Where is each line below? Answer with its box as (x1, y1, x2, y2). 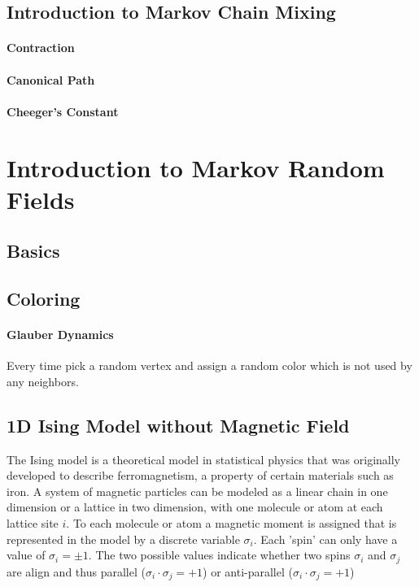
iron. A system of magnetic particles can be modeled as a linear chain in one (7, 482, 388, 499)
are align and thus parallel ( (7, 563, 146, 580)
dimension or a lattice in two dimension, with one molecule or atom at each (7, 498, 383, 515)
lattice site (7, 515, 59, 532)
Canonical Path (7, 71, 95, 88)
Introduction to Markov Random (7, 150, 385, 184)
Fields (7, 182, 75, 215)
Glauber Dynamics (7, 326, 114, 343)
